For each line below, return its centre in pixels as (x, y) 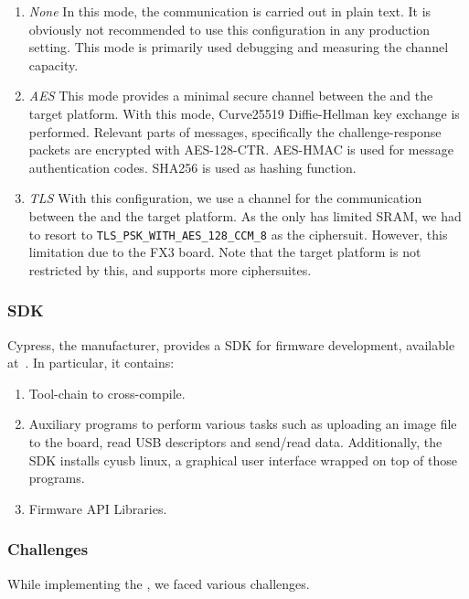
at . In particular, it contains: (91, 363)
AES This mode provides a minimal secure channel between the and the (231, 96)
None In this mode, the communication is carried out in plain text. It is (230, 11)
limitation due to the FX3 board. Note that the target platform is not (225, 252)
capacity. (53, 64)
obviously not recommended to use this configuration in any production (229, 29)
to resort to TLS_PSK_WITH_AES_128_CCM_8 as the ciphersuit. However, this (238, 234)
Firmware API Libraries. (98, 508)
